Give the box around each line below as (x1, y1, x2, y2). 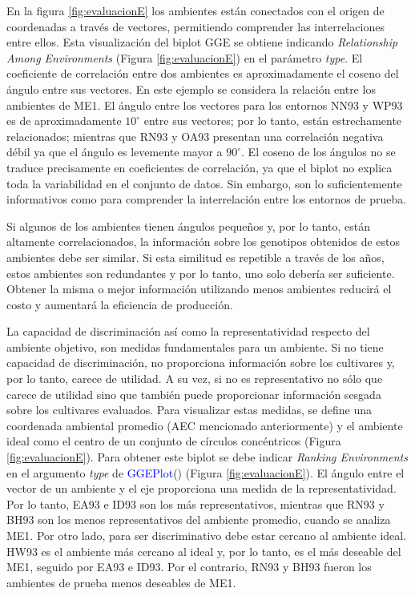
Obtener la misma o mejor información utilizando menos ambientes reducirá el (6, 280, 392, 297)
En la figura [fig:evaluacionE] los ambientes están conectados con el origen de (6, 2, 385, 18)
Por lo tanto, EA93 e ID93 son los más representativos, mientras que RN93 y (6, 495, 385, 512)
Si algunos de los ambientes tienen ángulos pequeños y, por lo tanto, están (6, 217, 370, 234)
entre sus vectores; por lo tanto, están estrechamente (143, 112, 402, 129)
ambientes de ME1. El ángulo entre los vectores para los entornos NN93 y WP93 (6, 96, 403, 113)
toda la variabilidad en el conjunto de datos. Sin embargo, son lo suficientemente (6, 175, 402, 191)
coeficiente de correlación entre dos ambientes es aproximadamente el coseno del (6, 65, 399, 82)
